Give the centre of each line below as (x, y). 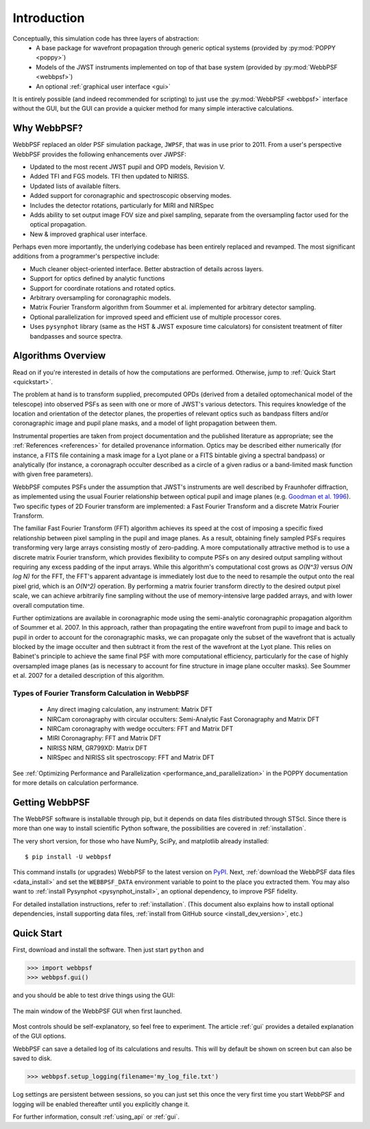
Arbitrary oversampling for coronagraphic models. (100, 298)
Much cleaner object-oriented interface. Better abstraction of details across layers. (147, 269)
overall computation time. (49, 605)
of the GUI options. (39, 1036)
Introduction (49, 18)
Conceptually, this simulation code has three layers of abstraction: (106, 38)
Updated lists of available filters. (75, 186)
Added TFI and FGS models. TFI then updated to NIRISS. (110, 176)
